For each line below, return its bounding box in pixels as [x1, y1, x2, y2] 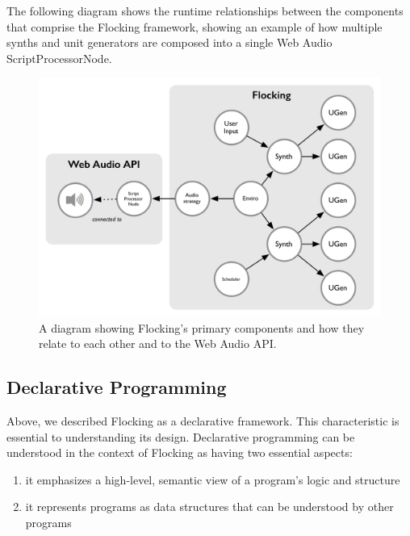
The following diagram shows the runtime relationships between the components [6, 2, 404, 19]
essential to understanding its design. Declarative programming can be [6, 428, 355, 445]
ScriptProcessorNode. [6, 49, 112, 66]
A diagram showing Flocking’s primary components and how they [39, 319, 365, 336]
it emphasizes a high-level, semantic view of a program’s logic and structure [25, 471, 400, 488]
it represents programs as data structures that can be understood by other [25, 498, 394, 515]
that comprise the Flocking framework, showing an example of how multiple [6, 18, 383, 35]
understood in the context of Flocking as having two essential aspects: [6, 444, 353, 461]
